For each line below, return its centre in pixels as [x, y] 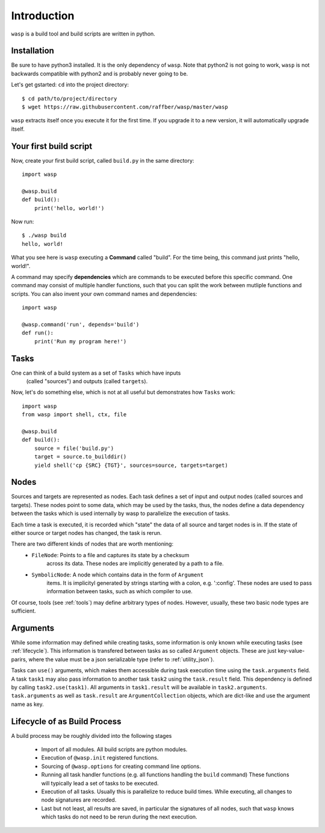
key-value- [291, 651]
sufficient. [23, 611]
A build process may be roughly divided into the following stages [91, 735]
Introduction [43, 16]
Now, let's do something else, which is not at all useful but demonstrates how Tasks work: [123, 392]
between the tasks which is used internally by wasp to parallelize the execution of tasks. [120, 513]
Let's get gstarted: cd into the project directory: [70, 85]
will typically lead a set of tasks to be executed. [100, 783]
